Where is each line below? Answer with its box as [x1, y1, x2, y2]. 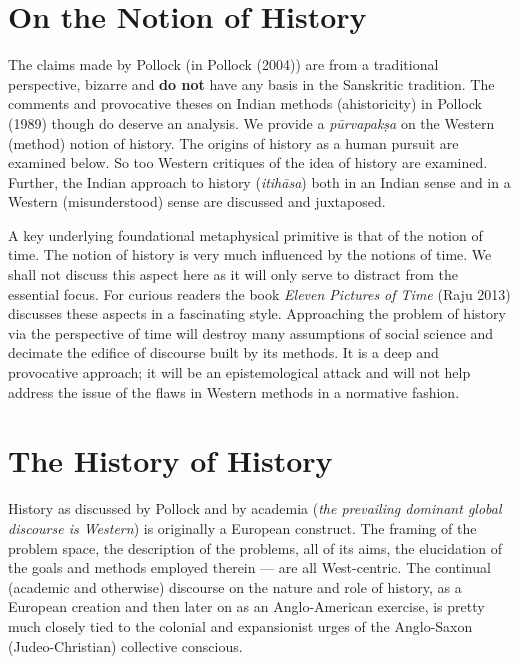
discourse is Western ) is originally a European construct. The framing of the [8, 517, 477, 538]
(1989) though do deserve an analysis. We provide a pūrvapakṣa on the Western [8, 112, 495, 133]
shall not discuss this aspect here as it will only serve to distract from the [8, 264, 458, 285]
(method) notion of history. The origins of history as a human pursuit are [8, 132, 459, 153]
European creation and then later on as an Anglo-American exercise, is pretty [8, 596, 485, 617]
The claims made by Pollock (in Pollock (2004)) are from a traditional [8, 54, 439, 75]
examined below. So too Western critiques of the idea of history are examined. [8, 152, 488, 173]
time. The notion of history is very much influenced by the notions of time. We [8, 244, 492, 265]
